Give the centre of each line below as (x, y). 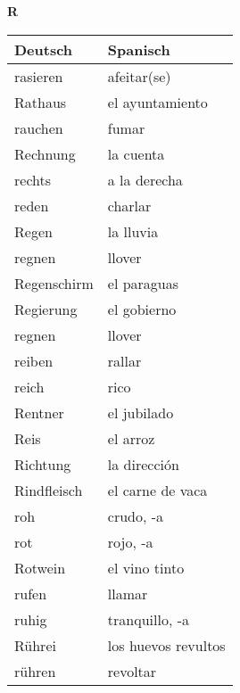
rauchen (39, 128)
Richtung (43, 464)
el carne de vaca (157, 490)
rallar (124, 360)
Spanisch (139, 49)
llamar (128, 593)
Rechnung (45, 153)
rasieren (39, 76)
